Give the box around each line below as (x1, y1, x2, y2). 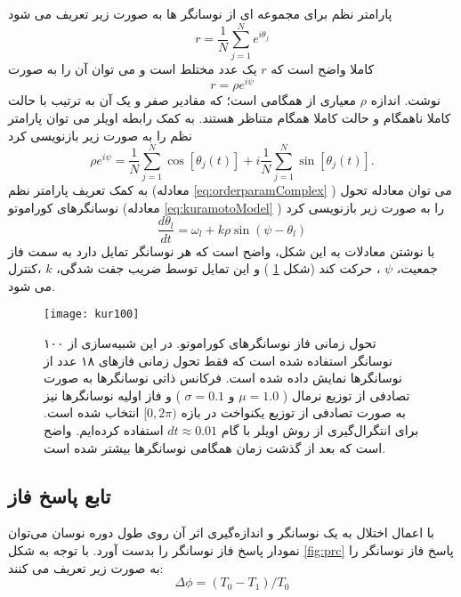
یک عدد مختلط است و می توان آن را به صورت (8, 59, 257, 77)
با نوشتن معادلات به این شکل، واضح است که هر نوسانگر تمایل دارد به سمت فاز (8, 241, 435, 260)
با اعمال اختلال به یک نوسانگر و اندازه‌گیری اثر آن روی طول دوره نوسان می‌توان (8, 523, 434, 542)
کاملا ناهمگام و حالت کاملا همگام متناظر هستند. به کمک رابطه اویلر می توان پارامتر (8, 108, 451, 126)
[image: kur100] (44, 308, 140, 321)
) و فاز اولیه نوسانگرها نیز (44, 385, 181, 404)
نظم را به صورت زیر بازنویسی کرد (8, 125, 192, 144)
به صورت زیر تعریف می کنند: (8, 558, 164, 577)
